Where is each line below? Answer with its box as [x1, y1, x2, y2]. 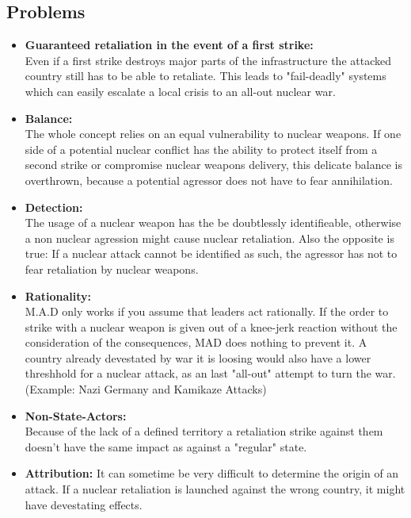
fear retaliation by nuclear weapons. [25, 260, 199, 277]
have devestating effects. [25, 496, 143, 512]
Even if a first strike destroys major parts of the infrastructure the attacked [25, 52, 391, 68]
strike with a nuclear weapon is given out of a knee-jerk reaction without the [25, 318, 398, 335]
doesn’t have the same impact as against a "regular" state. [25, 438, 307, 455]
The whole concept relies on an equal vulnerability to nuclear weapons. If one [25, 125, 401, 142]
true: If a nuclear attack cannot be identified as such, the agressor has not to [25, 245, 398, 262]
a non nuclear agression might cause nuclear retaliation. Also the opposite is [25, 229, 394, 246]
